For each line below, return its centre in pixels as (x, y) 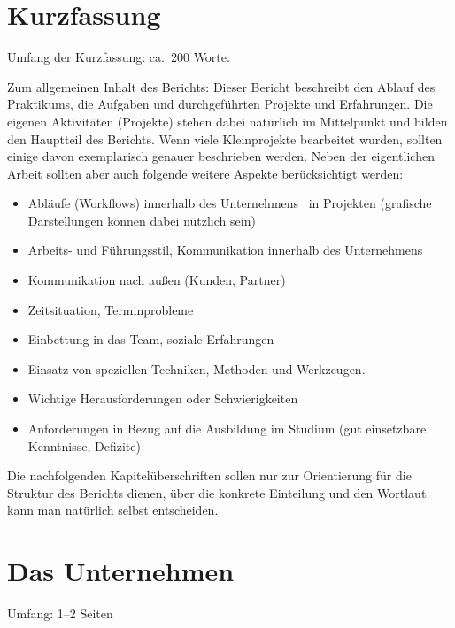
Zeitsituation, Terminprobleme (111, 309)
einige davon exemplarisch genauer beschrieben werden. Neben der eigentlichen (221, 156)
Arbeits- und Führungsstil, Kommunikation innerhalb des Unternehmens (225, 250)
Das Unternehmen (121, 571)
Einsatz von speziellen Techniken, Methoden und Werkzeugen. (197, 368)
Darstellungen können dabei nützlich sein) (142, 220)
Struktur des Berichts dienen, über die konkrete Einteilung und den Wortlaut (217, 492)
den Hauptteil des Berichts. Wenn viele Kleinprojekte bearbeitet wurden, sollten (225, 138)
